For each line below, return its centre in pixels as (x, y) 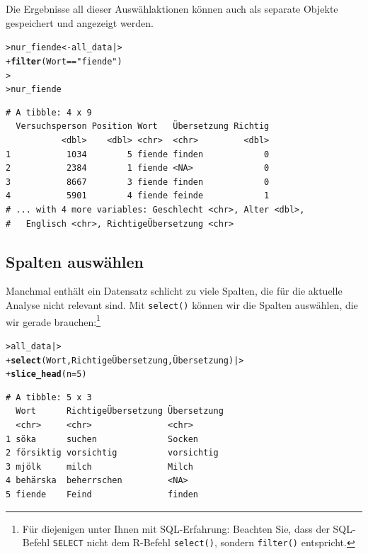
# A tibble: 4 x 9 (49, 112)
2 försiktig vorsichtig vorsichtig (112, 453)
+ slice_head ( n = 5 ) (46, 374)
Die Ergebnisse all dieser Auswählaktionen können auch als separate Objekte (172, 9)
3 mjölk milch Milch (99, 467)
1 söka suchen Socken (102, 439)
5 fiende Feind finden (102, 494)
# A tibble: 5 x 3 (49, 397)
